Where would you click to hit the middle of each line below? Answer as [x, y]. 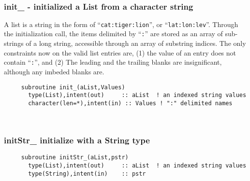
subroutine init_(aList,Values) [73, 87]
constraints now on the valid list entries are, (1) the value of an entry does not [120, 52]
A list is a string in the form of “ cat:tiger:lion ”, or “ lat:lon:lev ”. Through [121, 24]
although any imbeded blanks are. [54, 71]
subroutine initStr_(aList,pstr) [75, 158]
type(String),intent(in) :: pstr [87, 174]
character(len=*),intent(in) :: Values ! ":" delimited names [130, 103]
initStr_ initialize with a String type [77, 140]
